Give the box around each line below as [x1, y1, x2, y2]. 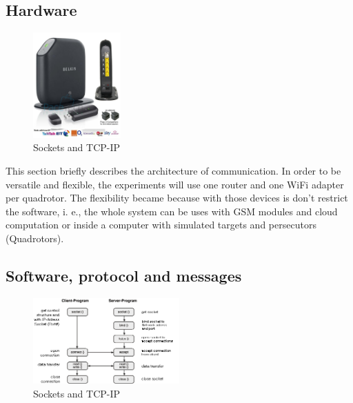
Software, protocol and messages [6, 264, 242, 286]
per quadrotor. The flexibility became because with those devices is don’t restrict [6, 190, 348, 205]
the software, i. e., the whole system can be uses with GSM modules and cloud [6, 204, 338, 218]
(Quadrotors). [6, 230, 64, 245]
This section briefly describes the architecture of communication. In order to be [6, 163, 341, 177]
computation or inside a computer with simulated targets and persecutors [6, 217, 316, 232]
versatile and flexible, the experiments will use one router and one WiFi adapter [6, 177, 344, 191]
